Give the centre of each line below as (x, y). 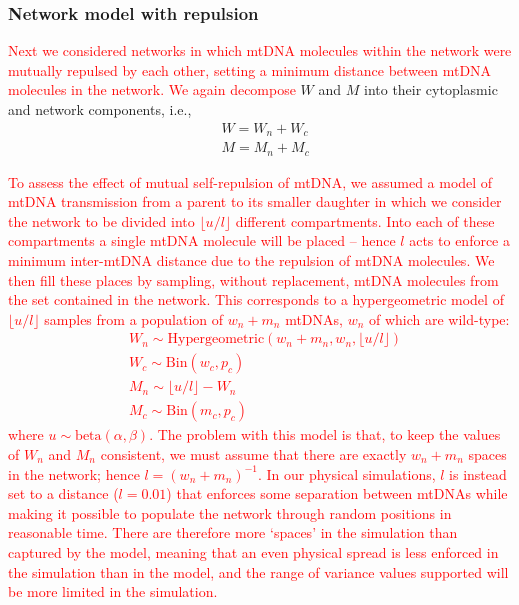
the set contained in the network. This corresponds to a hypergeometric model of (256, 299)
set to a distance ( (63, 493)
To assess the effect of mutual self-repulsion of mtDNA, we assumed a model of (250, 181)
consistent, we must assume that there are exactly (253, 454)
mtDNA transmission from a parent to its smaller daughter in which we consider (255, 201)
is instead (478, 473)
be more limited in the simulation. (113, 591)
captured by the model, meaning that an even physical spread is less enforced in (253, 552)
